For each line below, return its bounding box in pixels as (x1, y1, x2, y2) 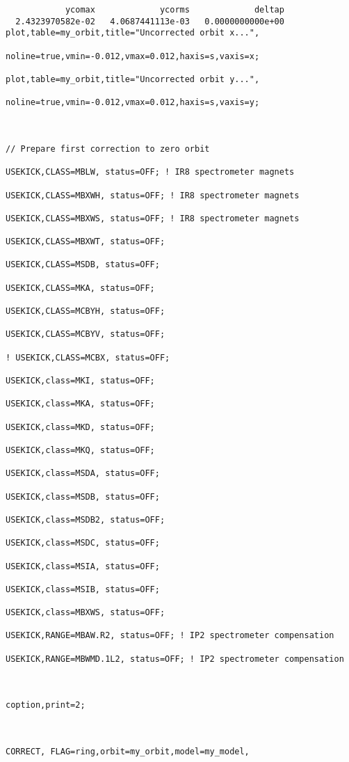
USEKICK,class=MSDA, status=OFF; (6, 468, 160, 479)
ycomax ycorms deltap (65, 5, 284, 15)
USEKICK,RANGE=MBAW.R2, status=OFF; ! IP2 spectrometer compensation (6, 630, 334, 641)
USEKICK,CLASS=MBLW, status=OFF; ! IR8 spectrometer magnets (6, 167, 295, 177)
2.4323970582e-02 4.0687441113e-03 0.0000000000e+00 (15, 16, 284, 26)
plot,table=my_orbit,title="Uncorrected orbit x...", (6, 28, 260, 38)
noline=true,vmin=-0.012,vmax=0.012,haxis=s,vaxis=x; (6, 51, 260, 61)
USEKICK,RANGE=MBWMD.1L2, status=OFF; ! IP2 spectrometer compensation (6, 653, 344, 664)
